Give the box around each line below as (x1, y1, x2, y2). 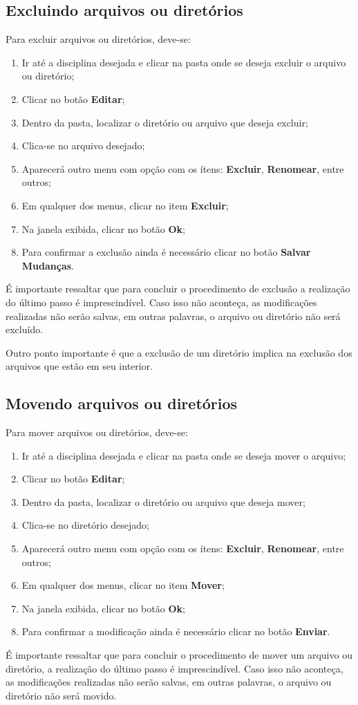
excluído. (6, 322, 44, 337)
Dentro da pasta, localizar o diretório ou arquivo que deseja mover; (21, 494, 305, 509)
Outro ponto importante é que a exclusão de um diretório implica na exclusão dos (6, 345, 352, 359)
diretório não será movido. (6, 688, 117, 702)
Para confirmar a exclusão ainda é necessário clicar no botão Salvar (21, 245, 311, 259)
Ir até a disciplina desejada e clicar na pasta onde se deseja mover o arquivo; (21, 448, 346, 462)
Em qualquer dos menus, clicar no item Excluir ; (21, 198, 229, 212)
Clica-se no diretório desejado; (21, 518, 149, 532)
